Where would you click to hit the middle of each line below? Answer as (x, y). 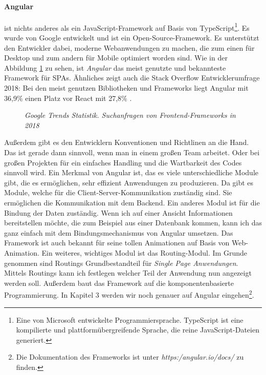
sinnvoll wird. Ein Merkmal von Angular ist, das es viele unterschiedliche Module (131, 172)
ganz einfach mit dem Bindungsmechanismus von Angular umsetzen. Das (119, 232)
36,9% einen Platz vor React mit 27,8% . (68, 98)
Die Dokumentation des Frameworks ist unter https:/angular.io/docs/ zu (130, 357)
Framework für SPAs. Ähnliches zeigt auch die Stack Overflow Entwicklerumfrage (132, 78)
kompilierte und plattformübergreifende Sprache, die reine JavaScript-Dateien (138, 330)
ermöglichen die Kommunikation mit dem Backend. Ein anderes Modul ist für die (132, 202)
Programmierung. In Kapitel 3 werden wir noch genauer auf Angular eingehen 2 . (129, 294)
